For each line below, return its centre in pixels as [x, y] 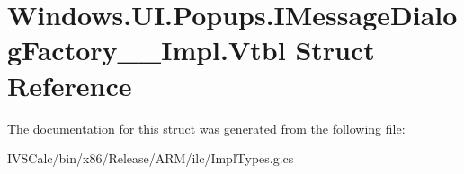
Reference [70, 85]
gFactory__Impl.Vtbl [147, 50]
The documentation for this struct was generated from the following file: [206, 128]
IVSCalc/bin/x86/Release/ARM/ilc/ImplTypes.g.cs [151, 158]
